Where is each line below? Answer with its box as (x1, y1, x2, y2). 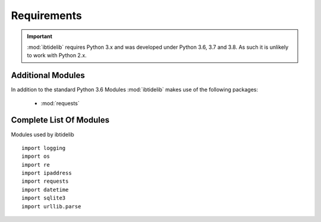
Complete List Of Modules (11, 115, 110, 125)
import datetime (21, 186, 69, 193)
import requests (21, 178, 69, 185)
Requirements (11, 9, 83, 22)
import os (21, 153, 50, 160)
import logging (21, 145, 66, 151)
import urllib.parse (21, 203, 81, 210)
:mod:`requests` (40, 99, 80, 107)
